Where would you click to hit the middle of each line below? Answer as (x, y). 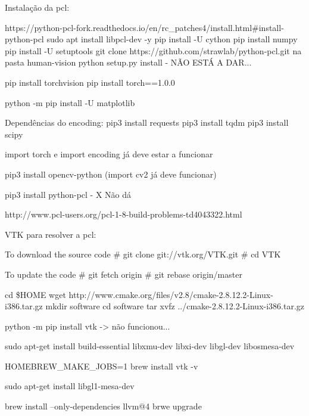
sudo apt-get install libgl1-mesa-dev (70, 386)
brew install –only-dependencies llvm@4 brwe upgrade (103, 406)
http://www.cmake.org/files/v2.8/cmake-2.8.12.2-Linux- (171, 294)
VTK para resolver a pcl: (51, 234)
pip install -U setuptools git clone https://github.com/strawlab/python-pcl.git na (153, 50)
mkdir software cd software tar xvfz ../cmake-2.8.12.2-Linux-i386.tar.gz (175, 306)
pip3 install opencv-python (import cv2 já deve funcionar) (111, 174)
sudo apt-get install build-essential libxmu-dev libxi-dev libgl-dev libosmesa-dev (150, 346)
